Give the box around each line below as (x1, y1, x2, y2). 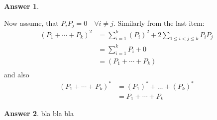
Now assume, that (4, 17, 59, 28)
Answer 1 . (4, 1, 39, 11)
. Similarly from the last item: (113, 17, 205, 28)
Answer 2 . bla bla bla (4, 108, 74, 119)
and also (4, 69, 29, 79)
